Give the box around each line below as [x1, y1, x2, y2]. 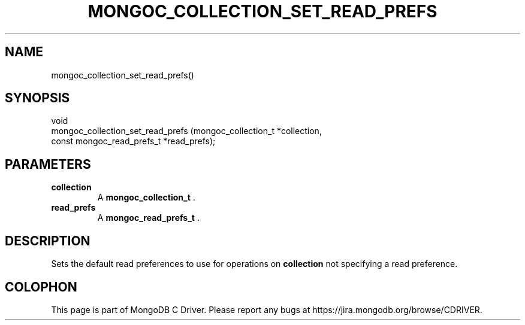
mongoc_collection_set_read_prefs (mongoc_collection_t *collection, [51, 126, 322, 136]
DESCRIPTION [5, 233, 90, 248]
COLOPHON [5, 279, 77, 294]
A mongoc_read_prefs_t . [97, 212, 200, 223]
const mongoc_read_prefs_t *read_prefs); [51, 136, 216, 147]
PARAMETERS [5, 156, 91, 172]
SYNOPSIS [5, 90, 70, 106]
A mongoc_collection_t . [97, 192, 195, 203]
